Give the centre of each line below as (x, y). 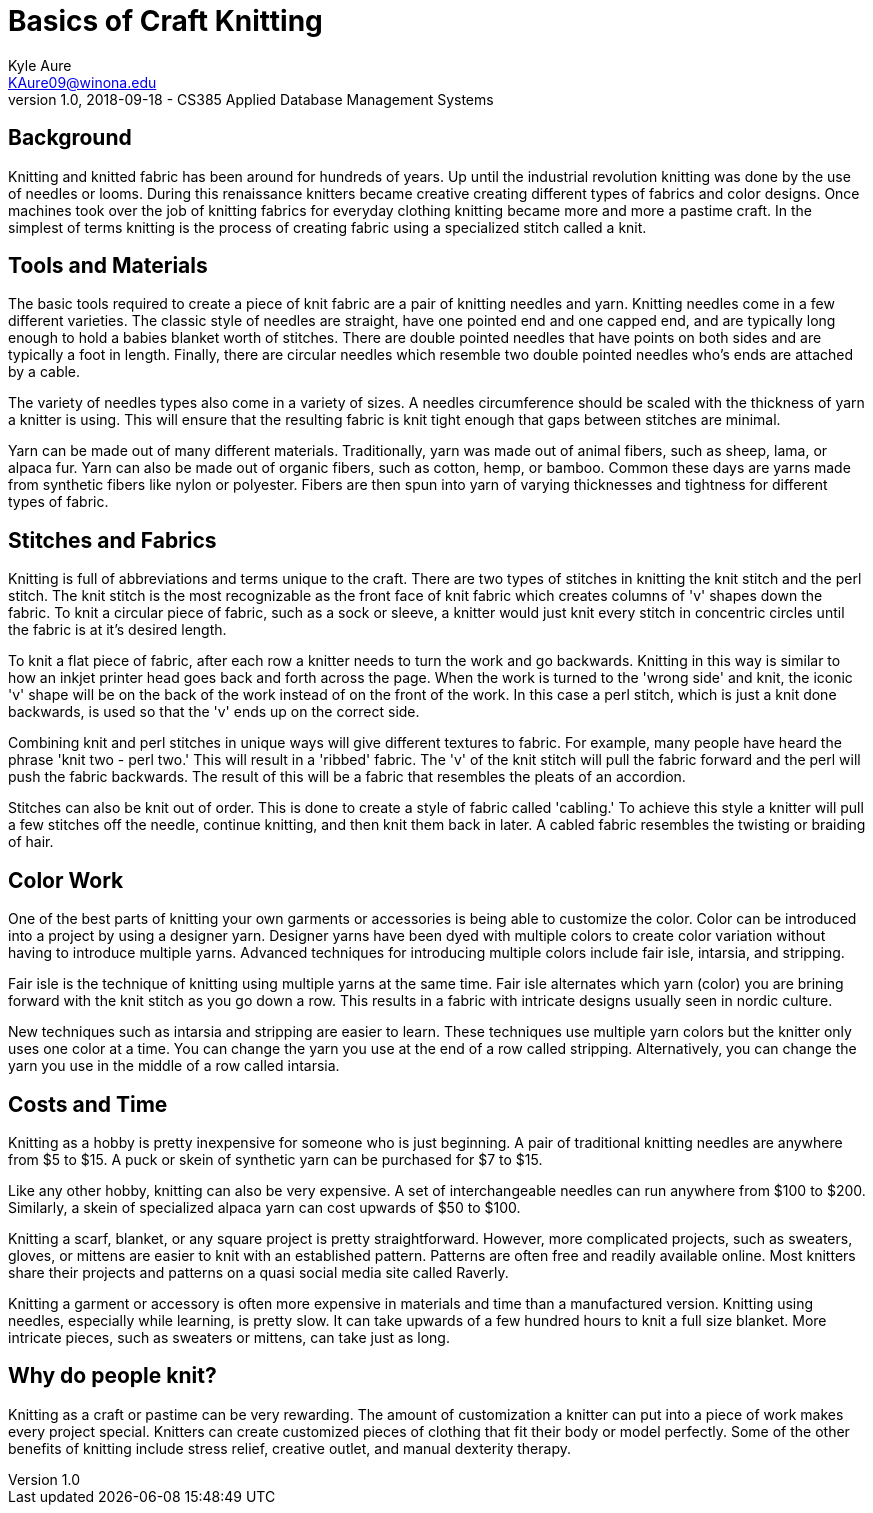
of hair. (31, 842)
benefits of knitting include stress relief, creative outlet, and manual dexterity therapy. (289, 1448)
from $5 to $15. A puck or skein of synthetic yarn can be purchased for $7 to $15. (275, 1159)
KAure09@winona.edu (82, 82)
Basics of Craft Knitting (165, 21)
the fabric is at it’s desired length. (117, 630)
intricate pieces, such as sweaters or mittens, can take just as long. (229, 1337)
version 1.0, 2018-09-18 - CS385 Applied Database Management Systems (251, 99)
